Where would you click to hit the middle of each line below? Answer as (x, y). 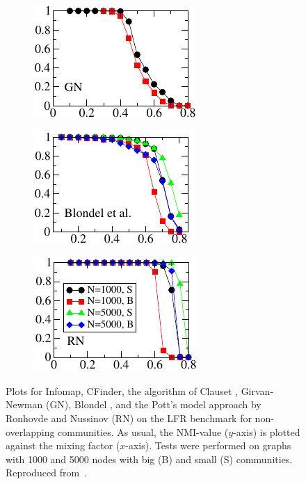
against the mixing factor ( (63, 445)
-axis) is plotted (267, 431)
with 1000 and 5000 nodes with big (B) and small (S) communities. (149, 459)
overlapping (30, 431)
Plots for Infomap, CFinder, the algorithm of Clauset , (122, 390)
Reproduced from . (46, 473)
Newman (24, 404)
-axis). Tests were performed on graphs (208, 445)
